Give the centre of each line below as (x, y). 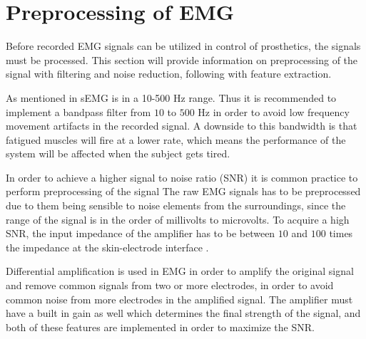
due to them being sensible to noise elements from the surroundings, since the (176, 205)
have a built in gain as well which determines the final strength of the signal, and (183, 313)
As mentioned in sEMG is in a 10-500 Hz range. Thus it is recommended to (171, 97)
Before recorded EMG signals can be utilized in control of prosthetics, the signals (183, 46)
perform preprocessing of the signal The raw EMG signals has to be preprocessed (183, 191)
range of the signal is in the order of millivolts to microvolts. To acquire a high (178, 219)
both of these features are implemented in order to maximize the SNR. (160, 327)
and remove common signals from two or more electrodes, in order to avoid (170, 285)
